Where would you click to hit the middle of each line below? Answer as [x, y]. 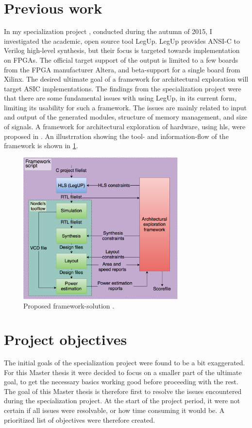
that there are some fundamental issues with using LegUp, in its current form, [120, 98]
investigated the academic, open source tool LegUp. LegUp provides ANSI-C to [122, 41]
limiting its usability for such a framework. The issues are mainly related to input [125, 107]
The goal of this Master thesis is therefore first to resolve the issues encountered [123, 391]
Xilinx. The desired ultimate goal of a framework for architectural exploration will [126, 79]
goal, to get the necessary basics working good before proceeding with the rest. [121, 382]
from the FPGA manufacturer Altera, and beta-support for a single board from [122, 69]
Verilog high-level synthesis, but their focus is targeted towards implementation [122, 50]
